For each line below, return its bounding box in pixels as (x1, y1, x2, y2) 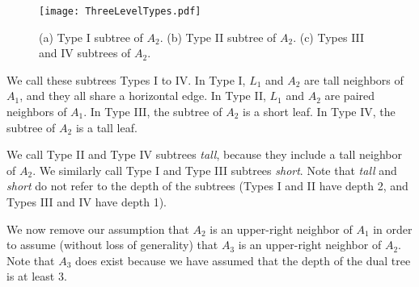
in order (373, 220, 413, 237)
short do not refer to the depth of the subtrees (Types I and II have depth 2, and (6, 177, 408, 194)
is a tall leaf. (75, 119, 138, 135)
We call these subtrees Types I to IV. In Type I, (6, 71, 246, 88)
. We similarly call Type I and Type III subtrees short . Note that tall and (32, 161, 397, 178)
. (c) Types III (293, 28, 365, 45)
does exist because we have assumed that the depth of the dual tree (75, 252, 411, 268)
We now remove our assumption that (6, 220, 189, 237)
